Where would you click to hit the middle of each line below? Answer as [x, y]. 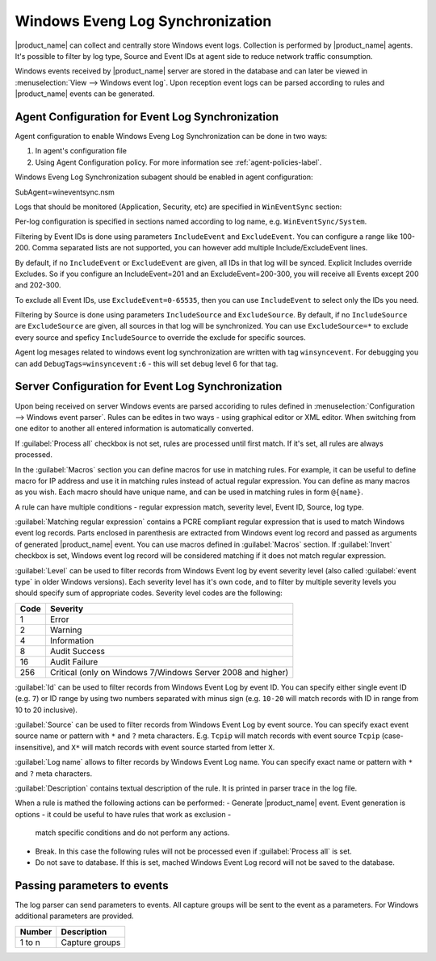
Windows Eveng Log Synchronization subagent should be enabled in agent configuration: [164, 177]
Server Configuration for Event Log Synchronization [149, 386]
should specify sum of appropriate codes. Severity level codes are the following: [149, 593]
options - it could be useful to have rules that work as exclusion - [123, 814]
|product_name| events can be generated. [85, 94]
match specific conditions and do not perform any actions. [132, 833]
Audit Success [77, 651]
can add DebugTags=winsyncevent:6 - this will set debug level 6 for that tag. [147, 363]
